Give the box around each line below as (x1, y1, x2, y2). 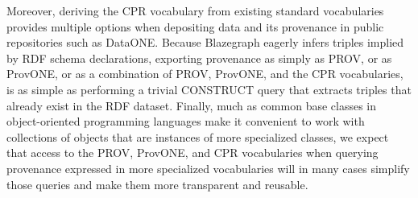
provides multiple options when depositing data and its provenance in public (6, 18, 384, 35)
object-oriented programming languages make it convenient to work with (6, 113, 365, 130)
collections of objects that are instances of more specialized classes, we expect (6, 128, 389, 145)
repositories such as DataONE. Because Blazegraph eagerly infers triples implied (6, 34, 404, 51)
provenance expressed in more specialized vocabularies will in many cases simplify (6, 159, 410, 176)
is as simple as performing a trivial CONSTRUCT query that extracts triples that (6, 80, 412, 97)
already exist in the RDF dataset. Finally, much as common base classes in (6, 97, 377, 113)
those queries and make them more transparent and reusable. (6, 175, 308, 192)
